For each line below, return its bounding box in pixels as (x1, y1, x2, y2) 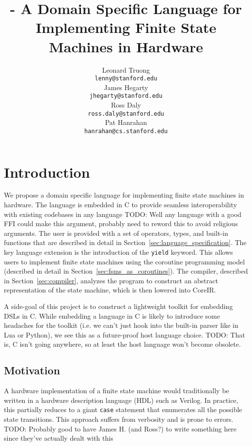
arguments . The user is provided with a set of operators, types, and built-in (4, 228, 228, 238)
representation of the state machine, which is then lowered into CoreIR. (4, 285, 216, 295)
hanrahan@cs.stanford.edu (84, 127, 168, 135)
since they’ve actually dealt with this (4, 433, 113, 443)
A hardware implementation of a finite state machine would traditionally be (4, 385, 229, 396)
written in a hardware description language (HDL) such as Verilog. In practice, (4, 395, 238, 405)
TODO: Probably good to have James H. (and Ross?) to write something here (4, 423, 236, 433)
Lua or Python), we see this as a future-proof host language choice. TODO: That (4, 329, 245, 339)
